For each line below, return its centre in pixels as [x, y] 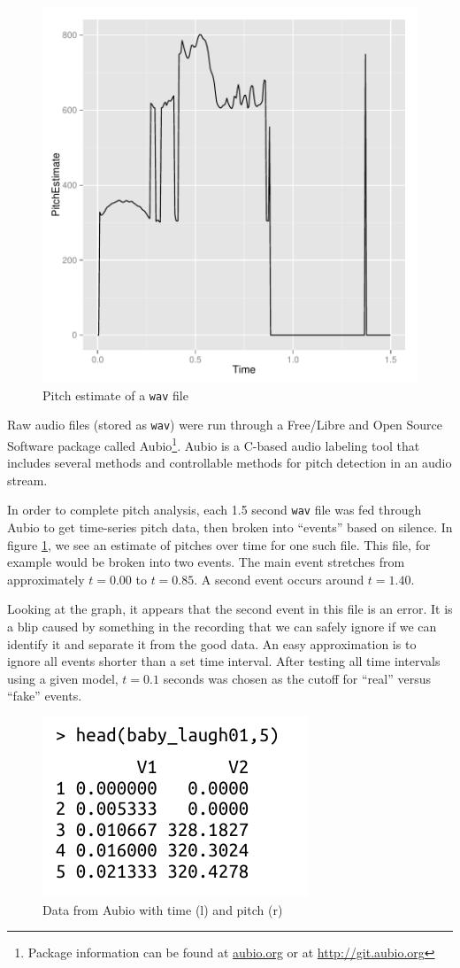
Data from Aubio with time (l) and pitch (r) [163, 909]
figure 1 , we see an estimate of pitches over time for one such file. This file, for [219, 544]
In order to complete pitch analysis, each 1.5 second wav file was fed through [215, 510]
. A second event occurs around [279, 579]
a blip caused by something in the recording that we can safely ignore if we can [222, 626]
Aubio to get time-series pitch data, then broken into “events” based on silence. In [230, 527]
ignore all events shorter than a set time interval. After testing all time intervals [224, 661]
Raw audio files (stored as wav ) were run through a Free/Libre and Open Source [225, 425]
